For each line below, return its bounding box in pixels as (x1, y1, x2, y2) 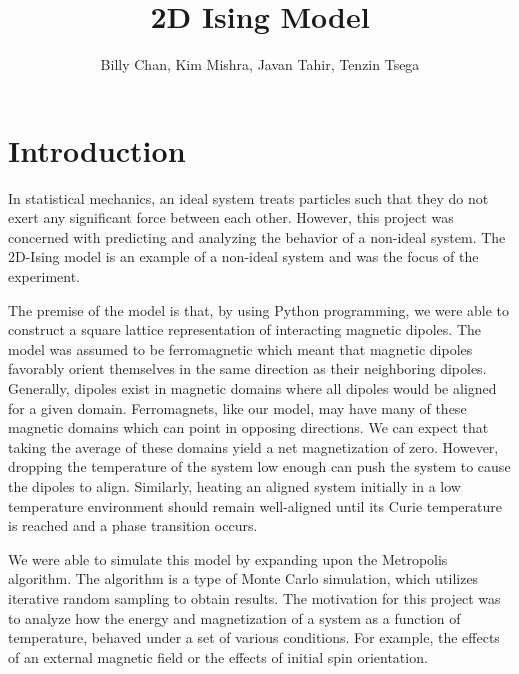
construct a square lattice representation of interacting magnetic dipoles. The (8, 319, 481, 340)
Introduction (8, 129, 186, 170)
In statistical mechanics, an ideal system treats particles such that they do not (8, 187, 489, 208)
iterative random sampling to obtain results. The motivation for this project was (8, 587, 501, 608)
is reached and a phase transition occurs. (8, 515, 258, 536)
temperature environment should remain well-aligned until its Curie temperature (8, 495, 502, 516)
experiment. (8, 266, 80, 287)
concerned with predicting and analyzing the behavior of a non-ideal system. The (8, 226, 506, 247)
